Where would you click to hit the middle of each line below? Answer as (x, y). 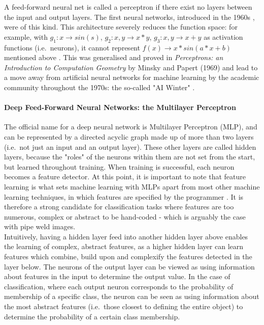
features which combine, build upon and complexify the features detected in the (128, 256)
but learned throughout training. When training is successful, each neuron (119, 166)
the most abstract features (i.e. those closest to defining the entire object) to (124, 306)
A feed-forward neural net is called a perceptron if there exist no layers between (128, 7)
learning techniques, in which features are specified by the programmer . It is (124, 196)
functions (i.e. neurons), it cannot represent (72, 47)
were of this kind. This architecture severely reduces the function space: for (121, 27)
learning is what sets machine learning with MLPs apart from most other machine (132, 186)
